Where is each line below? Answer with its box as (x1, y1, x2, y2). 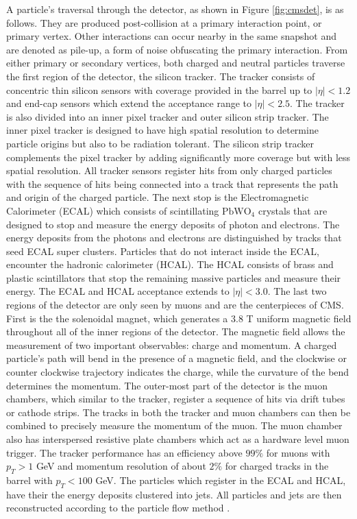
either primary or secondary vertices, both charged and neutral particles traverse (6, 56, 345, 70)
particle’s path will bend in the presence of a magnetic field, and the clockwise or (6, 351, 347, 365)
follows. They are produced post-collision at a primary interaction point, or (6, 15, 322, 29)
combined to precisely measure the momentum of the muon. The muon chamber (6, 418, 343, 433)
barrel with (6, 472, 53, 487)
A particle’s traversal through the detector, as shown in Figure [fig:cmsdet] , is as (6, 2, 344, 16)
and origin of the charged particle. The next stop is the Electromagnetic (6, 190, 309, 204)
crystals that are (258, 203, 328, 217)
